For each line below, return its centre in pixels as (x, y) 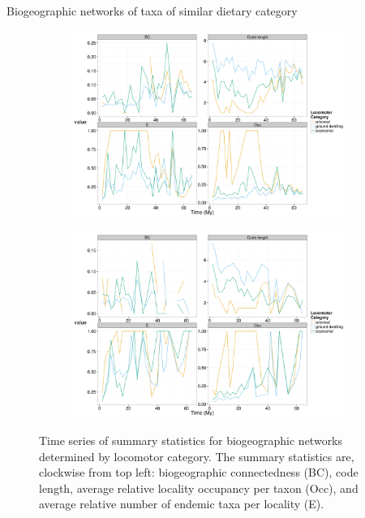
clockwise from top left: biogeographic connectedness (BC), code (199, 472)
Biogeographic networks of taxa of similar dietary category (152, 11)
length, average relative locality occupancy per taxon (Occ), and (199, 488)
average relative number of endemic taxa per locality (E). (182, 504)
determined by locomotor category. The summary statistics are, (197, 456)
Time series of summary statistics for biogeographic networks (191, 440)
